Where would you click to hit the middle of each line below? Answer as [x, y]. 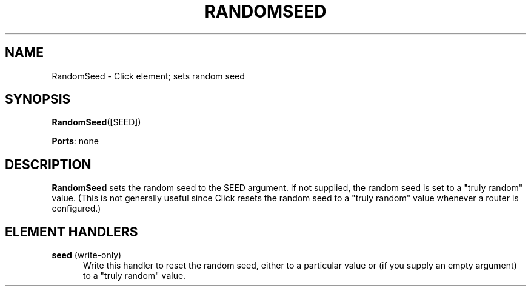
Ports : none [75, 141]
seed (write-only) [87, 255]
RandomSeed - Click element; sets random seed [148, 76]
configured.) [76, 209]
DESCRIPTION [48, 164]
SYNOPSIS [38, 99]
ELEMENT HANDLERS [72, 232]
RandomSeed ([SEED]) [96, 122]
